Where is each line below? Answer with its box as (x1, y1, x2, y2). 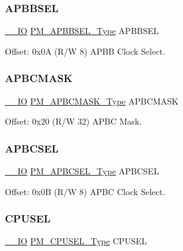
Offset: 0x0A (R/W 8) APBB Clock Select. (5, 44, 165, 57)
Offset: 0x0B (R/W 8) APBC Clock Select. (5, 185, 165, 198)
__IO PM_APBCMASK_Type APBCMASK (5, 94, 179, 107)
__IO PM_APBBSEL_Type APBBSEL (5, 24, 159, 37)
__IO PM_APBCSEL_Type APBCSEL (5, 165, 159, 177)
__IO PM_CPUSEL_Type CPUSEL (5, 235, 147, 247)
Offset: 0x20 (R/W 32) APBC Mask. (5, 115, 142, 128)
